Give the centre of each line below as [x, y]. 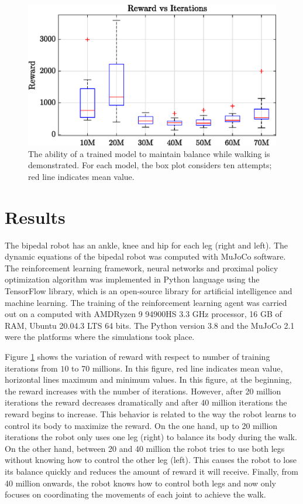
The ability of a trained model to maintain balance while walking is [149, 153]
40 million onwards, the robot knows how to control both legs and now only [140, 483]
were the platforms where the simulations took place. [100, 337]
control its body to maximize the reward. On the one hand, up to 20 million [141, 425]
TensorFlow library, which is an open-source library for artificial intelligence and [149, 291]
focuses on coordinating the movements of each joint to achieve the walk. [135, 494]
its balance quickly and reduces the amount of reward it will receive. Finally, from [151, 471]
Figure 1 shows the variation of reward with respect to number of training [137, 356]
